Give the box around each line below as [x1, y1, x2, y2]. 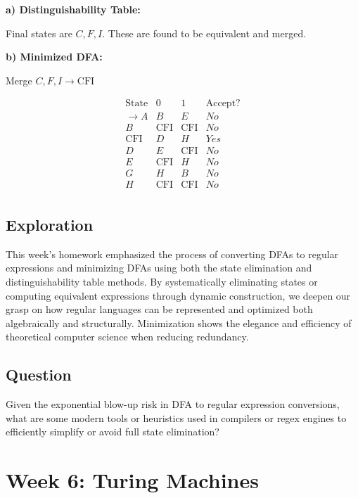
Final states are [6, 25, 72, 40]
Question [6, 364, 72, 385]
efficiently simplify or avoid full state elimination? [6, 424, 219, 439]
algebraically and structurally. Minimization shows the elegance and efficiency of [6, 315, 352, 330]
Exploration [6, 214, 94, 236]
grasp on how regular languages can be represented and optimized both [6, 302, 313, 317]
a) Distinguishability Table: [6, 2, 141, 16]
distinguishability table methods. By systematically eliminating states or [6, 274, 318, 289]
